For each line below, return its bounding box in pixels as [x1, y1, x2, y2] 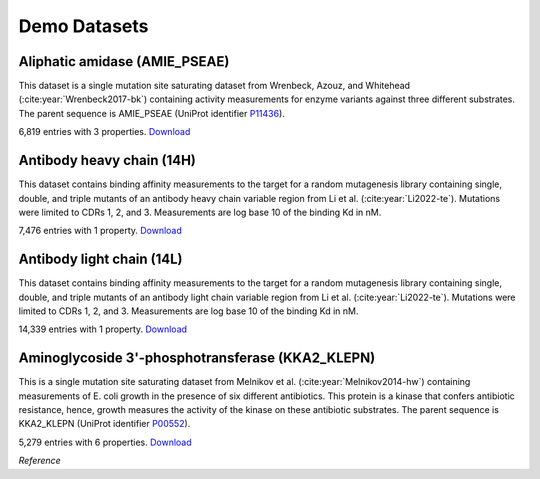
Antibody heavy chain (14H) [18, 152, 197, 169]
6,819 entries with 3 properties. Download [18, 126, 191, 138]
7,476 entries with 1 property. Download [18, 225, 182, 237]
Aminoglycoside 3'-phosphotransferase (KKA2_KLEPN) [18, 350, 376, 367]
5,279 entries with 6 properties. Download [18, 436, 192, 448]
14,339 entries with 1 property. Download [18, 323, 188, 335]
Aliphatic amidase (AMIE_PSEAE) [18, 53, 230, 70]
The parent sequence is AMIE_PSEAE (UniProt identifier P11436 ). [18, 107, 285, 119]
